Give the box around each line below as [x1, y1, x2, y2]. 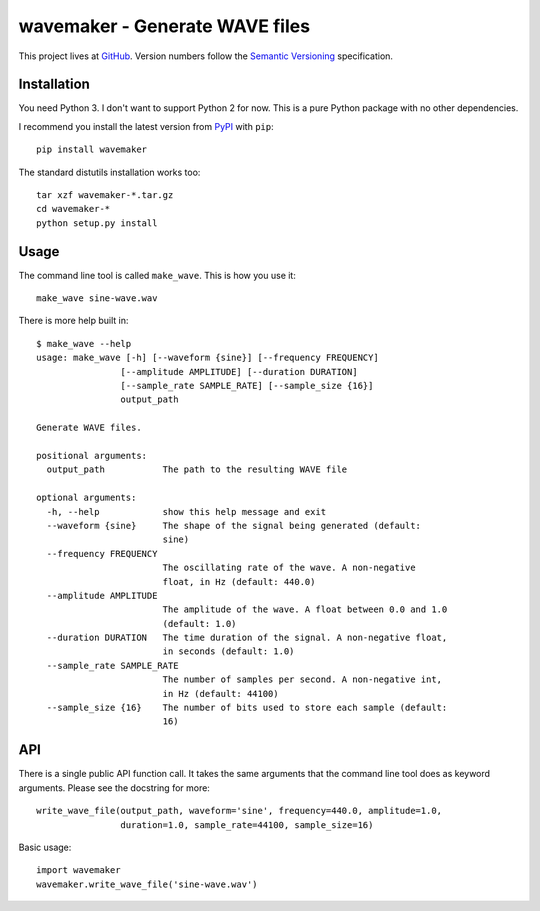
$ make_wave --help [36, 338, 132, 349]
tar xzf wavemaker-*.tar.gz [36, 190, 174, 201]
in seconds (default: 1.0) [162, 646, 295, 657]
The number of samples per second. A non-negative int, [162, 674, 443, 685]
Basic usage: [18, 841, 72, 853]
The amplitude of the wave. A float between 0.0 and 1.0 [162, 604, 448, 615]
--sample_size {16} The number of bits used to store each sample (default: [46, 702, 448, 714]
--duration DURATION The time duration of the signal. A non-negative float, [46, 632, 448, 644]
